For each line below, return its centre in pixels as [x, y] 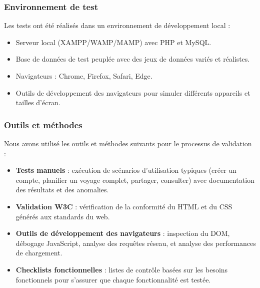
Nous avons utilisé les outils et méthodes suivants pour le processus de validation [128, 143]
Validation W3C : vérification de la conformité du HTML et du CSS [124, 206]
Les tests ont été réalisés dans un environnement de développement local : [117, 25]
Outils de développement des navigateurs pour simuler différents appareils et [133, 92]
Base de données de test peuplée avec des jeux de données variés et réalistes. [133, 59]
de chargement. [39, 253]
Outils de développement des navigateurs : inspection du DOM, [123, 233]
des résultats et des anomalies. [62, 190]
